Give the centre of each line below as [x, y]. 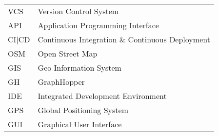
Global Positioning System [83, 110]
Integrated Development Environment [102, 96]
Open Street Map [68, 53]
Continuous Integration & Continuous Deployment [124, 39]
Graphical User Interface [80, 124]
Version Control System [78, 11]
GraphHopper [61, 82]
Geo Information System [79, 68]
